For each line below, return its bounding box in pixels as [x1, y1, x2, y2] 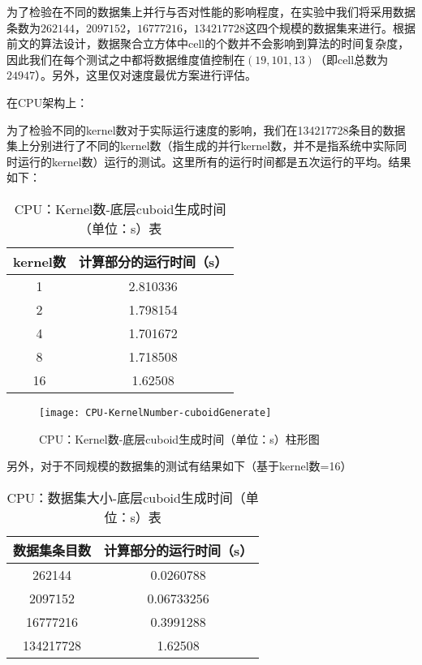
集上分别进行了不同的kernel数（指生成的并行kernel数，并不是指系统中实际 [6, 137, 396, 154]
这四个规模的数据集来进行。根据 [245, 19, 416, 36]
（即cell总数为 [314, 50, 389, 67]
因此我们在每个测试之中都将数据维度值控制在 [6, 50, 245, 67]
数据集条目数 [13, 540, 92, 560]
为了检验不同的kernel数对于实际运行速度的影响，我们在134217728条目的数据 [6, 121, 406, 138]
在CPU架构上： [6, 93, 88, 110]
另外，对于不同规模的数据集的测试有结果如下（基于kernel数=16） [6, 457, 352, 474]
